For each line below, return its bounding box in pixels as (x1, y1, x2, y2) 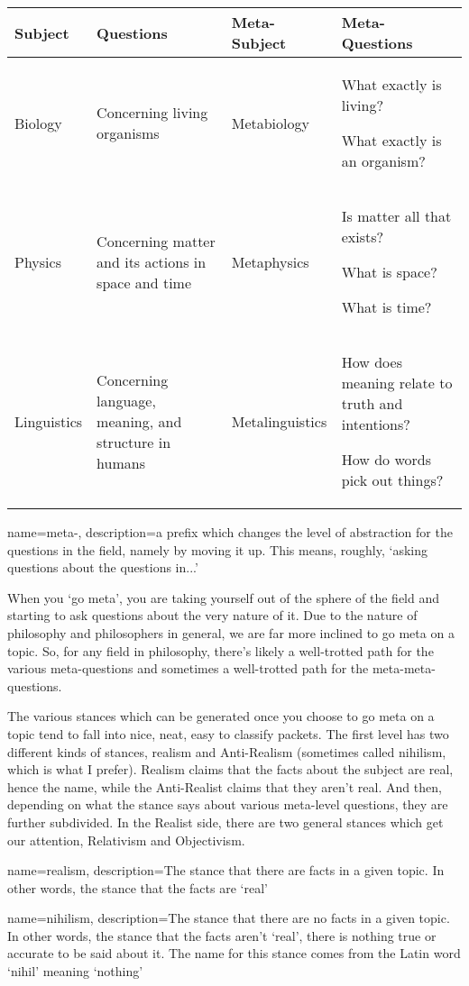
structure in (97, 431, 171, 452)
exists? (341, 226, 384, 247)
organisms (97, 123, 160, 143)
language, (97, 389, 156, 411)
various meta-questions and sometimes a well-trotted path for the (7, 659, 369, 678)
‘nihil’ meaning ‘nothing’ (7, 962, 143, 981)
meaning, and (97, 410, 182, 432)
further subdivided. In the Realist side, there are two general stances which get (7, 812, 444, 831)
